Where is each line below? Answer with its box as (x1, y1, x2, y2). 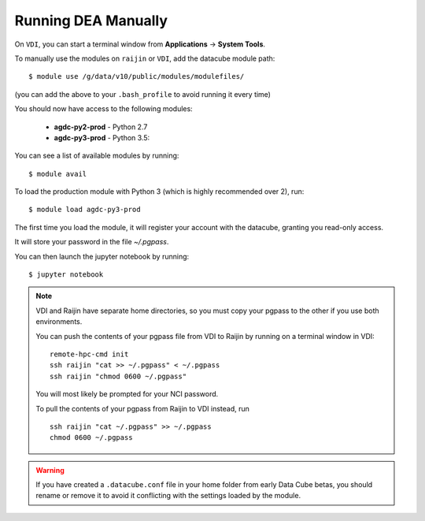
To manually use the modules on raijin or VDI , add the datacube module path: (14, 54, 275, 63)
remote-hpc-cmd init (50, 349, 129, 359)
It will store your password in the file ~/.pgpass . (14, 237, 169, 247)
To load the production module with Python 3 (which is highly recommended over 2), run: (14, 187, 305, 196)
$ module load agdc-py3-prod (28, 205, 141, 214)
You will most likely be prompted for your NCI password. (35, 389, 219, 399)
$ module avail (28, 169, 87, 178)
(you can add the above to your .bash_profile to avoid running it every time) (14, 89, 272, 99)
